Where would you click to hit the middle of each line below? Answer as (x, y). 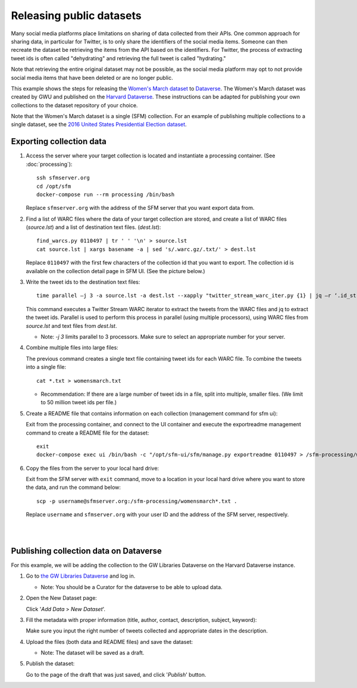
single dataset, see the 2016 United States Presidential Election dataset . (99, 125)
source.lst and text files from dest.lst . (71, 326)
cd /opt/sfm (54, 186)
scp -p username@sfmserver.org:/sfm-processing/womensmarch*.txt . (137, 501)
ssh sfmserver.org (63, 178)
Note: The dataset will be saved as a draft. (93, 653)
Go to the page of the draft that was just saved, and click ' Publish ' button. (116, 674)
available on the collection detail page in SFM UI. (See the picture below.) (115, 271)
